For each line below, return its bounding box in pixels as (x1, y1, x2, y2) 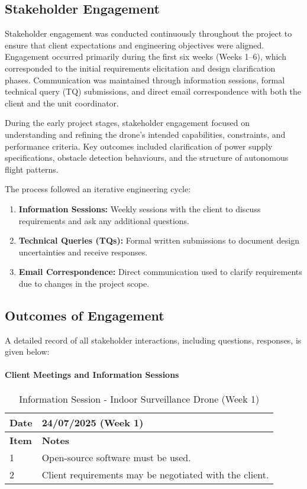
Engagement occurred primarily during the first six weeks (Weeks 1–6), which (5, 50, 286, 63)
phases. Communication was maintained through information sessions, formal (5, 73, 285, 86)
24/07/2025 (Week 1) (41, 415, 144, 429)
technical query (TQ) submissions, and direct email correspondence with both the (5, 85, 302, 98)
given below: (5, 345, 50, 358)
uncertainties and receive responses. (18, 245, 148, 258)
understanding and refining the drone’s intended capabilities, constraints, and (5, 128, 286, 140)
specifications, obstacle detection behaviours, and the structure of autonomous (5, 151, 289, 164)
